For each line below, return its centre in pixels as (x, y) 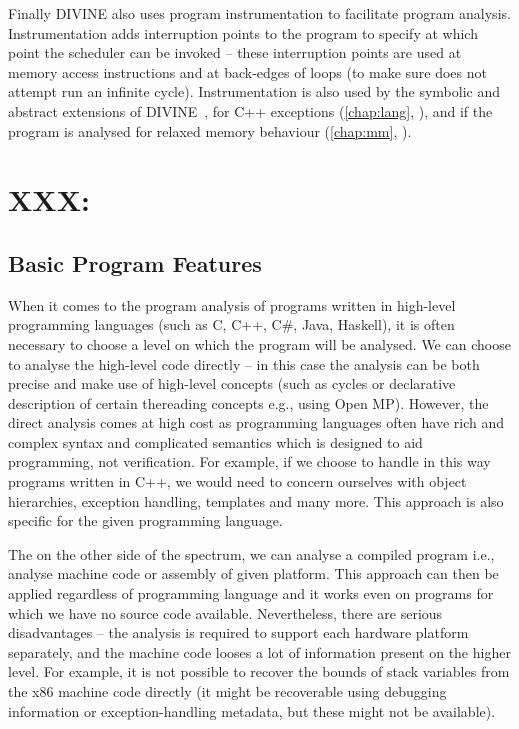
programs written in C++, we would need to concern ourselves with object (237, 481)
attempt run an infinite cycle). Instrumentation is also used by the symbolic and (254, 91)
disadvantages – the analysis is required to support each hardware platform (238, 632)
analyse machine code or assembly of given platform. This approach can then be (253, 573)
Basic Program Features (135, 262)
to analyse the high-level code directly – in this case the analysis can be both (244, 363)
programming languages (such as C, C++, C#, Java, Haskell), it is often (231, 324)
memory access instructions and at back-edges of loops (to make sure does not (247, 71)
